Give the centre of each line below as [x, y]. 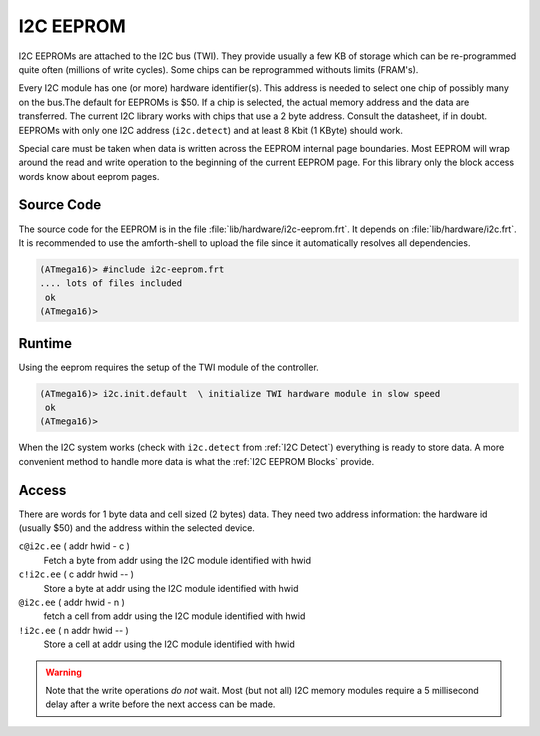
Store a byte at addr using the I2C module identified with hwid [171, 588]
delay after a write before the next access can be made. [160, 704]
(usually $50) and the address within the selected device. [136, 528]
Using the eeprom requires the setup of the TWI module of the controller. [168, 367]
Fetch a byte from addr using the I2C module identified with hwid [177, 560]
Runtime [45, 343]
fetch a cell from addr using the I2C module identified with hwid [174, 616]
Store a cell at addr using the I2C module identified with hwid [169, 644]
